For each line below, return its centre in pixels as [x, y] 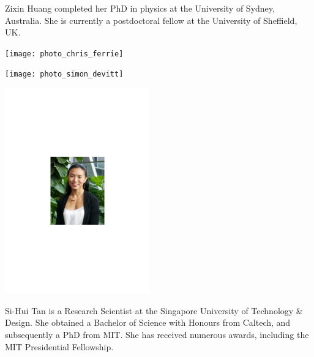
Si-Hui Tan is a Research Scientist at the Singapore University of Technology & [154, 310]
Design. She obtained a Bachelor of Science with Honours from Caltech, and [148, 322]
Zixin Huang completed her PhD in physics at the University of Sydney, [140, 8]
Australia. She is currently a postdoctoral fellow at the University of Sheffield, [151, 20]
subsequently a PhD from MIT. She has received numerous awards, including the [157, 335]
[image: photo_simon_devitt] [64, 74]
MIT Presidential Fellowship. [59, 346]
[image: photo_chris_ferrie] [64, 54]
